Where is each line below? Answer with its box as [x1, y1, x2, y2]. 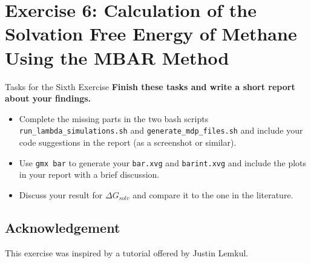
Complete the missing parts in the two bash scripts [19, 112, 209, 125]
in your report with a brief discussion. [19, 168, 160, 181]
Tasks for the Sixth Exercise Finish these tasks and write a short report [5, 80, 295, 93]
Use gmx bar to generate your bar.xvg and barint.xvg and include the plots [19, 156, 307, 169]
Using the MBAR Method [5, 45, 229, 70]
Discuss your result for [19, 188, 103, 201]
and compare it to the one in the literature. [133, 188, 293, 201]
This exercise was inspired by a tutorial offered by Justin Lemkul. [5, 246, 249, 259]
